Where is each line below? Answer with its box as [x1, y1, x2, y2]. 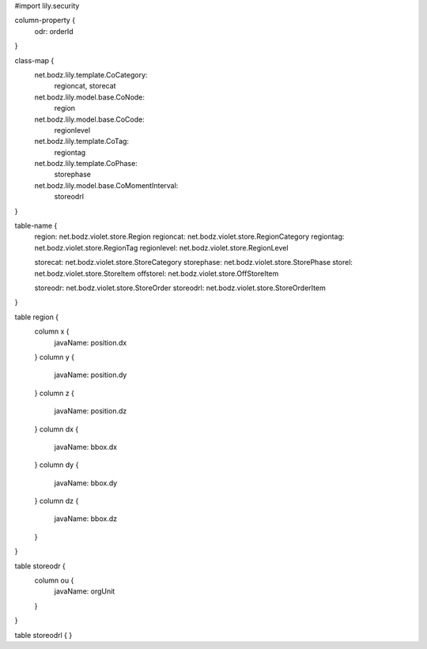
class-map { [14, 55, 55, 65]
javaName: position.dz [54, 406, 127, 416]
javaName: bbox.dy [54, 478, 118, 488]
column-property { [14, 16, 75, 25]
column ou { [34, 575, 74, 585]
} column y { [34, 352, 75, 361]
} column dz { [34, 496, 79, 506]
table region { [14, 312, 59, 322]
